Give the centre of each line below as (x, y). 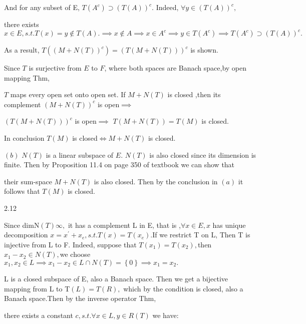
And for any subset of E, (42, 7)
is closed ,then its (194, 94)
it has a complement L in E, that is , (124, 225)
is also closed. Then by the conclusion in (156, 181)
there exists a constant (39, 315)
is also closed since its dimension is (203, 154)
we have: (166, 315)
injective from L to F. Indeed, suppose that (70, 244)
